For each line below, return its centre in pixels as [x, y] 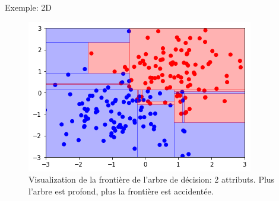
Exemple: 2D [28, 7]
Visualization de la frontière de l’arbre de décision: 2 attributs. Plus [152, 179]
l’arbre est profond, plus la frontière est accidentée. [121, 191]
